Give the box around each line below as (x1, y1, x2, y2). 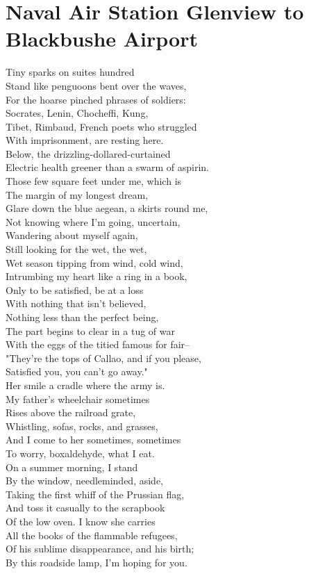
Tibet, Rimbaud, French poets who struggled (6, 119, 197, 133)
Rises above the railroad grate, (6, 405, 136, 420)
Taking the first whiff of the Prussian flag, (6, 486, 185, 501)
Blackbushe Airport (6, 24, 198, 53)
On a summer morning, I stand (6, 459, 138, 474)
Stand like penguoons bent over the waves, (6, 78, 187, 92)
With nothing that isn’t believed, (6, 296, 147, 311)
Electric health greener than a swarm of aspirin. (6, 160, 209, 174)
